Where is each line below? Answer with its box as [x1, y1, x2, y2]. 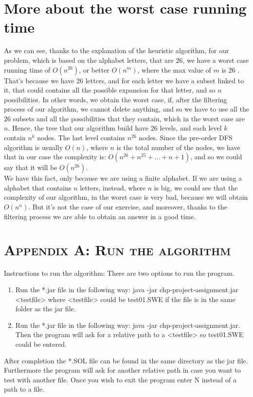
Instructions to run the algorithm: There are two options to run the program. [4, 268, 235, 278]
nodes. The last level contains [37, 132, 126, 143]
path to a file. [4, 384, 45, 394]
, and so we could [190, 151, 242, 162]
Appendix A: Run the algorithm [4, 240, 231, 260]
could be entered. [15, 339, 67, 349]
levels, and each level [160, 123, 222, 133]
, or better [79, 64, 109, 75]
